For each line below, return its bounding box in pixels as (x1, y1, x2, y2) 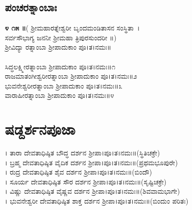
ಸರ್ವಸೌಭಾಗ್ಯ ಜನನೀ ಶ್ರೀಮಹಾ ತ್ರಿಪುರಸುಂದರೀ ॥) (5, 32, 117, 42)
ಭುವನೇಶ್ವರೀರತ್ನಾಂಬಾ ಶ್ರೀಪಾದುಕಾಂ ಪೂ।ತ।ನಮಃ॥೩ (5, 80, 122, 90)
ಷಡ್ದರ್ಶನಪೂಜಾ (5, 119, 75, 139)
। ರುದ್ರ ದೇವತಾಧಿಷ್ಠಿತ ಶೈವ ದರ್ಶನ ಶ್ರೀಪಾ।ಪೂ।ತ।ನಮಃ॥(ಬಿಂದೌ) (5, 167, 152, 177)
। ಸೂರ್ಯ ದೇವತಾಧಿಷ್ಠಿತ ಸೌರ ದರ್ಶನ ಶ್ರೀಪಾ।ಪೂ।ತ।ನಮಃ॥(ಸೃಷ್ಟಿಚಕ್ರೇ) (5, 176, 167, 186)
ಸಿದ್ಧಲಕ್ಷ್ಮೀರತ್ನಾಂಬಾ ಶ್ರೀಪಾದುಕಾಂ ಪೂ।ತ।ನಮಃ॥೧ (5, 61, 116, 71)
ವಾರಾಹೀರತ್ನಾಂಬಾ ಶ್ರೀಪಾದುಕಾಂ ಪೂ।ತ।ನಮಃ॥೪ (5, 90, 114, 100)
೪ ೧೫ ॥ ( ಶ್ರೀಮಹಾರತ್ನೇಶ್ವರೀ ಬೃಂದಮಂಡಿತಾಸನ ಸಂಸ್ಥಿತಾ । (5, 23, 140, 33)
